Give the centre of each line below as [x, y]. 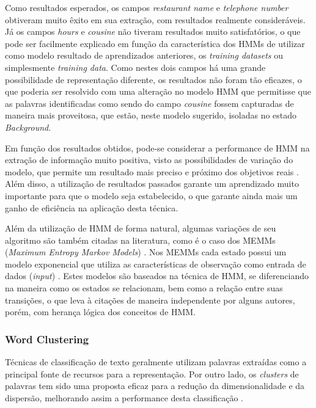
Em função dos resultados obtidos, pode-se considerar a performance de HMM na [157, 148]
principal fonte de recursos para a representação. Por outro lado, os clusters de [152, 373]
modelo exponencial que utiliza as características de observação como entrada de [156, 264]
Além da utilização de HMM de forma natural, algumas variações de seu [141, 228]
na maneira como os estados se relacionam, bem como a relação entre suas [144, 288]
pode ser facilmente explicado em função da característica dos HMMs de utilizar [155, 43]
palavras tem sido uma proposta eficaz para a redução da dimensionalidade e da [155, 386]
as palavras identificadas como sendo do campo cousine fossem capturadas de [149, 103]
